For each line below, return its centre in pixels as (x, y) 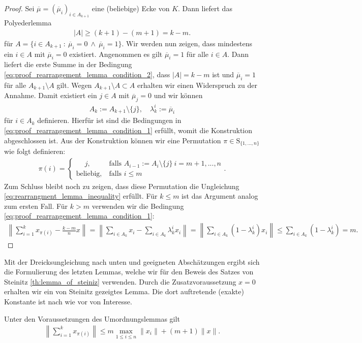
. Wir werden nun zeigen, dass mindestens (187, 43)
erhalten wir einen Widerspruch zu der (197, 85)
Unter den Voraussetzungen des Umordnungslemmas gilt (92, 318)
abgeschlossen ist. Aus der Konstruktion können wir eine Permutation (113, 140)
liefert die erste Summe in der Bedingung (68, 64)
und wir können (178, 95)
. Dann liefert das (205, 8)
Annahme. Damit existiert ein (51, 95)
